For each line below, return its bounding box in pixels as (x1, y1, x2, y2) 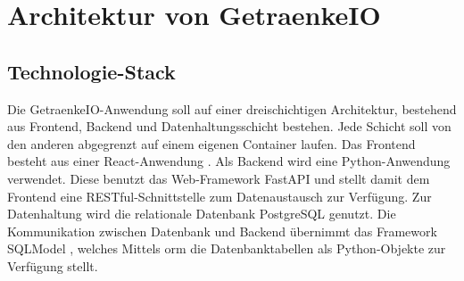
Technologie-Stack (7, 57, 176, 85)
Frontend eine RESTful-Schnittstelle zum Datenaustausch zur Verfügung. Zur (7, 186, 432, 205)
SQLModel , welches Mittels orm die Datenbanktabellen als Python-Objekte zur (7, 239, 446, 258)
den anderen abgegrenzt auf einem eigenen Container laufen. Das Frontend (7, 134, 416, 153)
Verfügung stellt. (7, 256, 98, 275)
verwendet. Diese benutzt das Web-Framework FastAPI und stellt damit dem (7, 169, 430, 187)
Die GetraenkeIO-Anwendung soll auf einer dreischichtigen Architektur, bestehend (7, 99, 457, 118)
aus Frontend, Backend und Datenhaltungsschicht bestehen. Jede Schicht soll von (7, 117, 452, 136)
